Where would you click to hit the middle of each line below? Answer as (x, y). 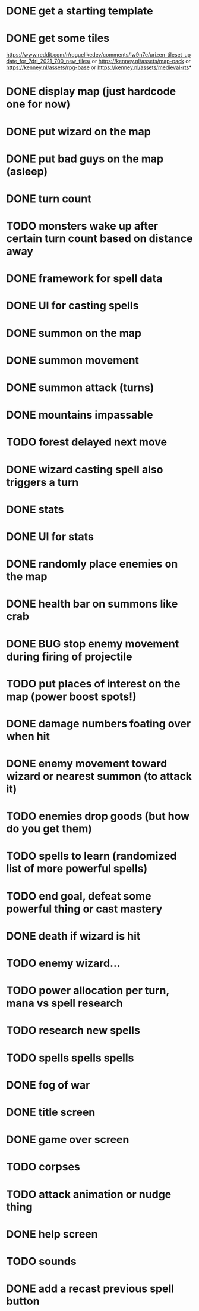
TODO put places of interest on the (93, 684)
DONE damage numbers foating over (99, 723)
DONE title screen (51, 1112)
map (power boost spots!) (71, 696)
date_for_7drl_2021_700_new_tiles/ (48, 61)
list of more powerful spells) (77, 869)
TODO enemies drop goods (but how (98, 816)
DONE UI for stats (50, 536)
